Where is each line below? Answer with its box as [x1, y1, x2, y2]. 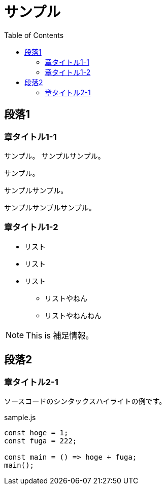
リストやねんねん [45, 311, 102, 320]
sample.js [4, 412, 36, 422]
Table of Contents [4, 30, 64, 40]
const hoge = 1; [4, 428, 69, 437]
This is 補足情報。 [26, 330, 94, 341]
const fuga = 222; [4, 436, 77, 445]
